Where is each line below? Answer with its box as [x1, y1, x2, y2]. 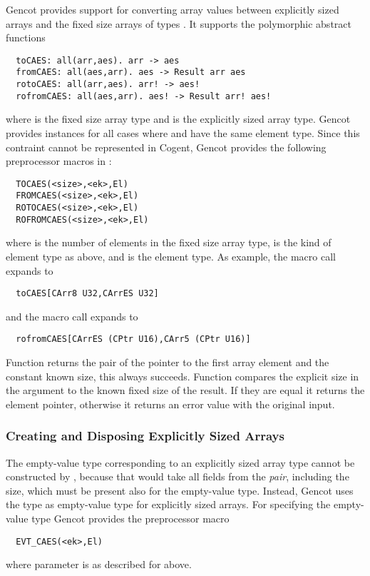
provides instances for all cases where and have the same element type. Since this [6, 126, 360, 140]
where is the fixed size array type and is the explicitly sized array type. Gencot [6, 111, 351, 126]
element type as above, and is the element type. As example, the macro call [6, 249, 336, 263]
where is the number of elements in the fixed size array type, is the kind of [6, 235, 332, 250]
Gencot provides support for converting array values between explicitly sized [6, 2, 339, 16]
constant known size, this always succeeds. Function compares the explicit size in [6, 368, 359, 383]
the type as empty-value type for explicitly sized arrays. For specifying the [6, 497, 331, 512]
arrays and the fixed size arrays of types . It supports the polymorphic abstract [6, 16, 351, 31]
